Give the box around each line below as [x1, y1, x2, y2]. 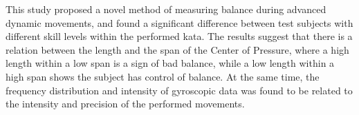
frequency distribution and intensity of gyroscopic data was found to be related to [6, 83, 353, 97]
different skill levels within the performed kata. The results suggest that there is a [6, 29, 353, 43]
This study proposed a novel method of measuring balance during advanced [6, 2, 326, 16]
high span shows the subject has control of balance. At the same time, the [6, 69, 320, 83]
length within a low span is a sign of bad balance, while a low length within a [6, 56, 335, 70]
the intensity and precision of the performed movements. [6, 96, 245, 111]
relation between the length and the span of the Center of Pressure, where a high [6, 42, 349, 56]
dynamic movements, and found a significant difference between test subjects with [6, 15, 353, 30]
